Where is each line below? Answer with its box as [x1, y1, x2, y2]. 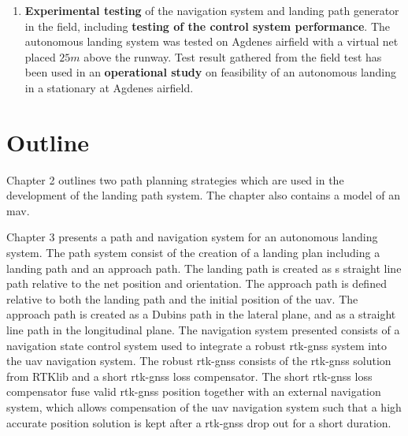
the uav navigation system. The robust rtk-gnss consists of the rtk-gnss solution [6, 352, 391, 369]
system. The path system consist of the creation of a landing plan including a [6, 244, 380, 261]
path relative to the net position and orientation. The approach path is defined [6, 275, 387, 292]
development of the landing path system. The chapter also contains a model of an [6, 187, 401, 203]
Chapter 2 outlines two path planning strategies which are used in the [6, 171, 344, 188]
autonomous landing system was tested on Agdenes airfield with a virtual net [24, 33, 399, 50]
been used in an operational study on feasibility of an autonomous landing [24, 64, 397, 80]
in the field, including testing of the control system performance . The [24, 17, 391, 34]
